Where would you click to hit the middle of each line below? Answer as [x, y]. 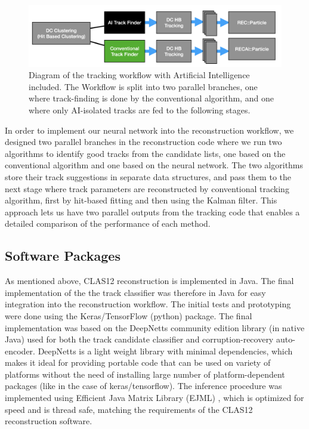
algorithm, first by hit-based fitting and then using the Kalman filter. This [141, 200]
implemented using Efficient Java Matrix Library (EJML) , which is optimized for [154, 398]
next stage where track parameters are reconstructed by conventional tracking [147, 188]
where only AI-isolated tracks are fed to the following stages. [140, 109]
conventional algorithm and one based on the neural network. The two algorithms [154, 165]
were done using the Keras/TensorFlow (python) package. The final [129, 315]
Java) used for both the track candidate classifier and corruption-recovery [139, 339]
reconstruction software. [49, 421]
